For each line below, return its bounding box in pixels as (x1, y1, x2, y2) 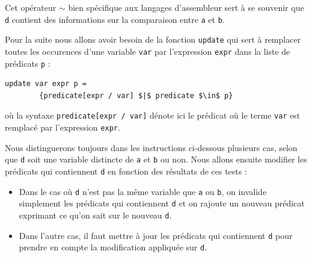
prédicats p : (5, 57, 50, 69)
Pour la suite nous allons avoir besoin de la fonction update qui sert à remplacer (5, 33, 301, 46)
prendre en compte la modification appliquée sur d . (19, 241, 207, 253)
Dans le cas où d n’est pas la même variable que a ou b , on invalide (19, 185, 267, 197)
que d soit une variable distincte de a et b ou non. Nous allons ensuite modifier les (5, 153, 307, 166)
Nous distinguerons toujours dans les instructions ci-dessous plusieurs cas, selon (5, 141, 298, 153)
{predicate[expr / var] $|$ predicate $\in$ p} (39, 91, 233, 100)
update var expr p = (5, 79, 87, 88)
